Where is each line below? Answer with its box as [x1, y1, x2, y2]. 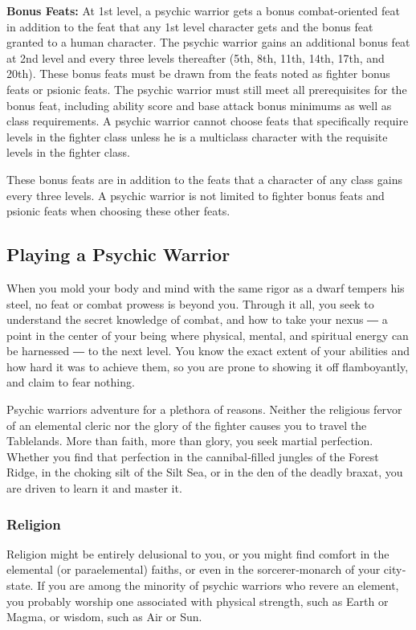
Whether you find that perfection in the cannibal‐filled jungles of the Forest [6, 448, 379, 464]
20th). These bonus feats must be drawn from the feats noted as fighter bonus [6, 65, 390, 82]
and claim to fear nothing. [6, 374, 135, 391]
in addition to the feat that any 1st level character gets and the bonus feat [6, 18, 373, 35]
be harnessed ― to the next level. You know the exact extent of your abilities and [6, 342, 410, 359]
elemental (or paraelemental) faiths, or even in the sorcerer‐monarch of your [6, 561, 381, 578]
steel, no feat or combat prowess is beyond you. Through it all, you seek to [6, 295, 374, 312]
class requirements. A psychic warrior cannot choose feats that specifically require [6, 112, 409, 129]
